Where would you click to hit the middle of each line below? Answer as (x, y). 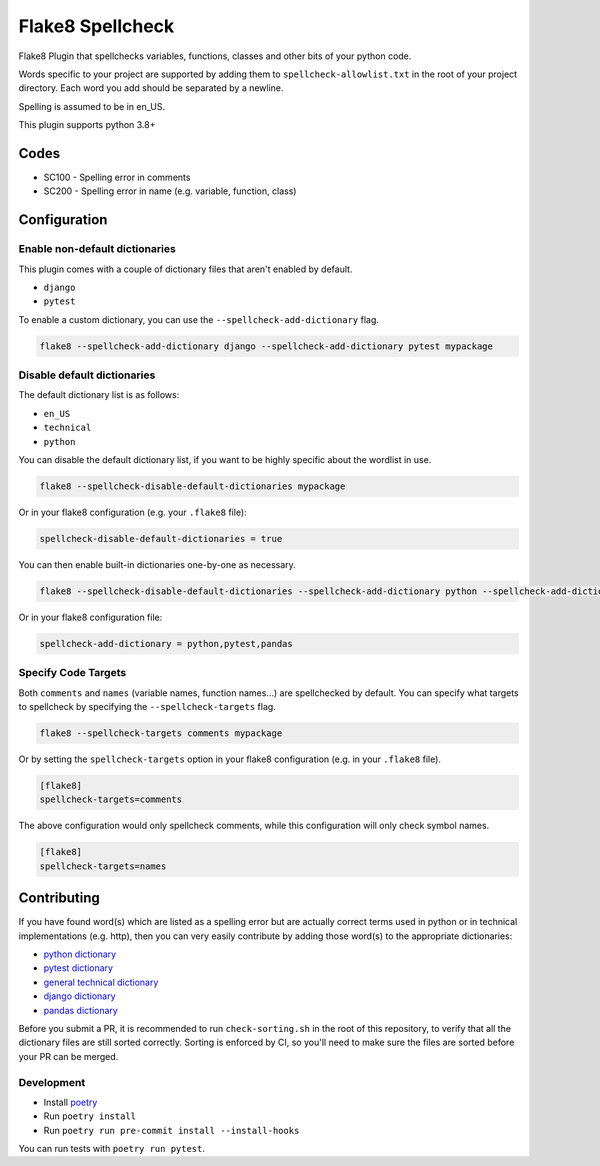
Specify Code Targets (72, 673)
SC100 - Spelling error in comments (117, 177)
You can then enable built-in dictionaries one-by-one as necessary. (157, 564)
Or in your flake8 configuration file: (90, 617)
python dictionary (80, 954)
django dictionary (79, 996)
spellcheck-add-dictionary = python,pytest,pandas (166, 643)
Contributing (59, 898)
